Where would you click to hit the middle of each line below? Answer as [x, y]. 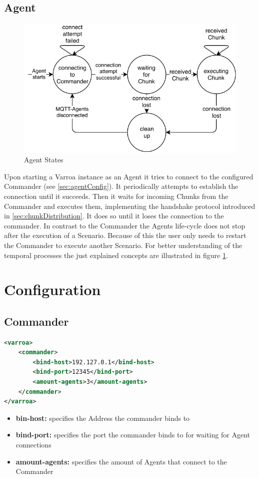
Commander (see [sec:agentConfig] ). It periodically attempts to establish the [121, 186]
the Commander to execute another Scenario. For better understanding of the [123, 245]
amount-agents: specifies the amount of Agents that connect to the [121, 461]
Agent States [44, 160]
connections [33, 445]
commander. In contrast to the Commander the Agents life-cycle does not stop [125, 225]
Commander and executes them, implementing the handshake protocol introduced [130, 206]
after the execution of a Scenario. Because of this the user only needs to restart [125, 235]
